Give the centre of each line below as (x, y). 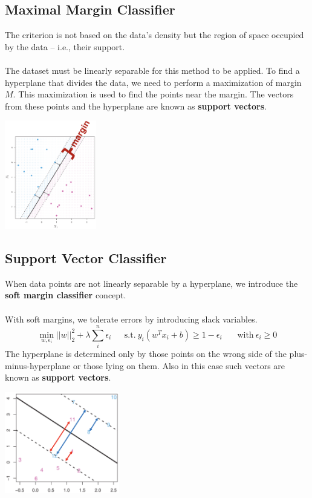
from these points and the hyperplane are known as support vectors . (136, 106)
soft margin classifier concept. (66, 295)
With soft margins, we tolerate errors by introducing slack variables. (131, 319)
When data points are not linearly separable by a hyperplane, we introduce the (151, 283)
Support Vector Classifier (86, 257)
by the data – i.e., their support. (65, 46)
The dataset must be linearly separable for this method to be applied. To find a (152, 70)
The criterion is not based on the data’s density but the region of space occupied (154, 35)
